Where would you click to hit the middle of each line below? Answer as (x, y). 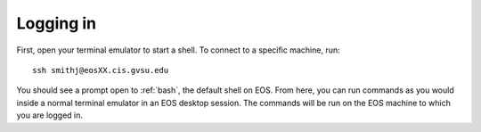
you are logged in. (50, 115)
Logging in (57, 23)
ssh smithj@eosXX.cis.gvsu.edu (101, 70)
